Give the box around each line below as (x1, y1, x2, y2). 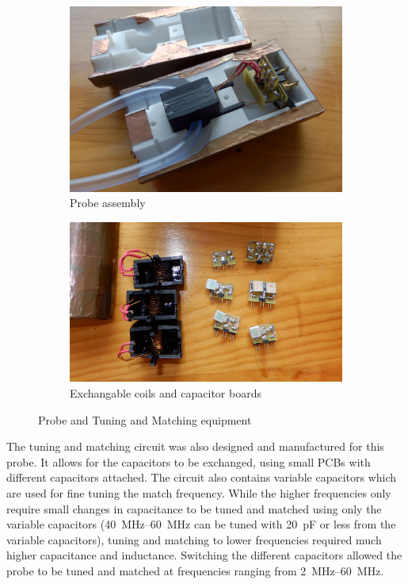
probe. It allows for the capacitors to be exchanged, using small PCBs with (6, 453, 371, 470)
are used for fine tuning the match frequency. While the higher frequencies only (6, 484, 391, 501)
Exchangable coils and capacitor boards (70, 385, 261, 401)
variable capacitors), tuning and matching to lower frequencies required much (6, 531, 382, 547)
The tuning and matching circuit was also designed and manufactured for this (6, 438, 384, 455)
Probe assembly (70, 194, 146, 211)
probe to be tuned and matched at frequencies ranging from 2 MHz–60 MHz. (6, 562, 384, 578)
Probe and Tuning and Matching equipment (38, 411, 252, 428)
